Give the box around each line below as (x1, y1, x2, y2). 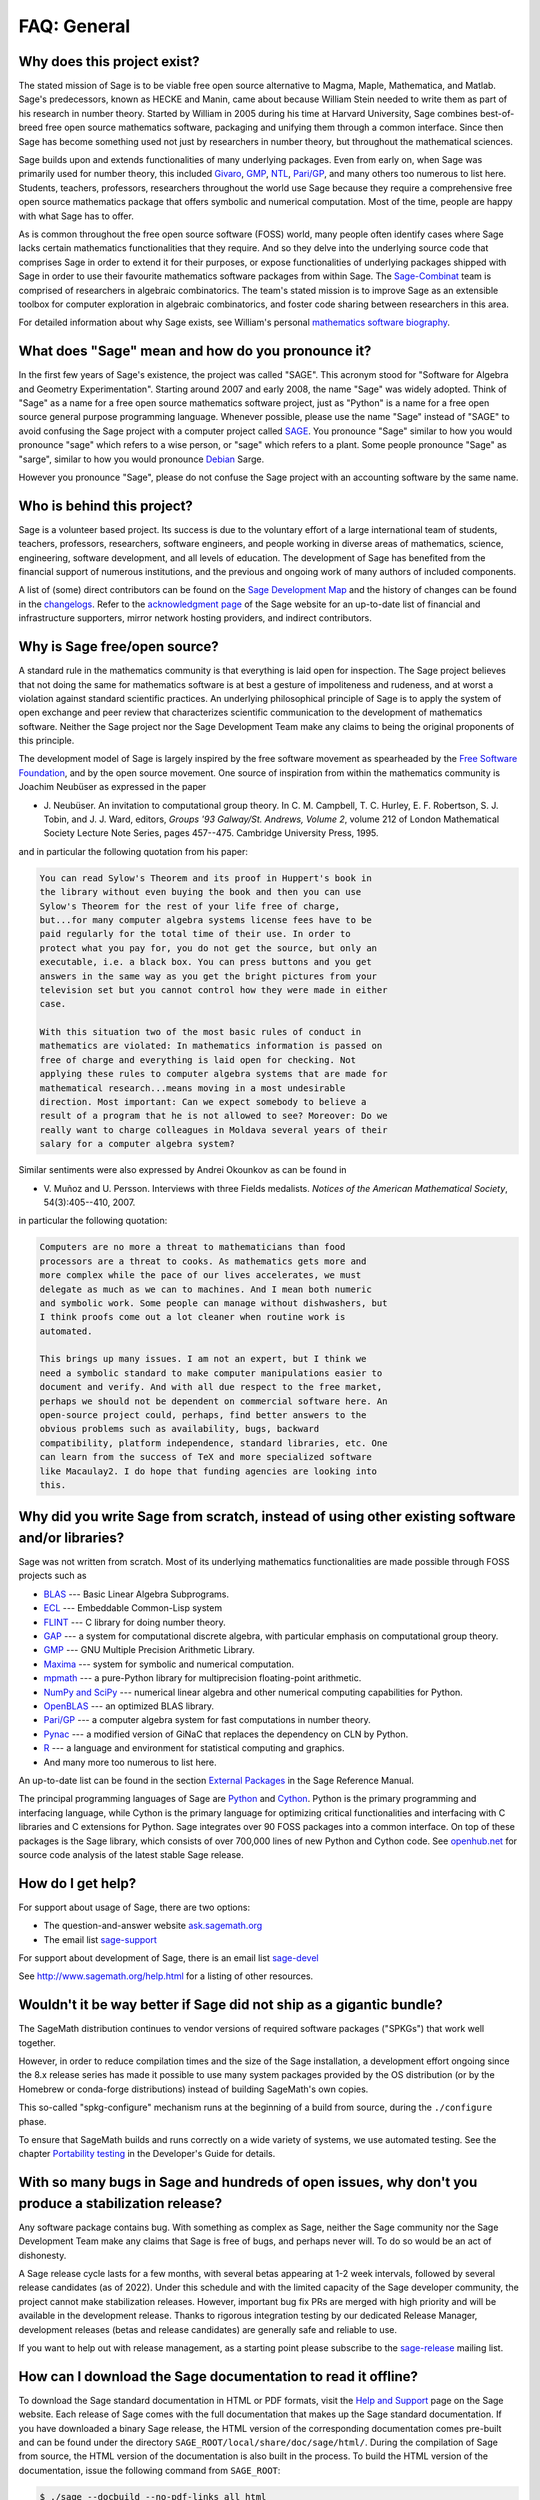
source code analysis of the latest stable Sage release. (18, 1848, 244, 1860)
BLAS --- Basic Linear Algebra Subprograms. (43, 1588, 230, 1600)
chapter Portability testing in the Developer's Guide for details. (18, 2148, 276, 2160)
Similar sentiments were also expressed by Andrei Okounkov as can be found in (18, 1164, 347, 1176)
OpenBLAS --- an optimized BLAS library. (43, 1700, 215, 1712)
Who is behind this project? (18, 497, 194, 514)
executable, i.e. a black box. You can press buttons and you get (39, 956, 372, 968)
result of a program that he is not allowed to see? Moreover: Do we (39, 1110, 388, 1122)
